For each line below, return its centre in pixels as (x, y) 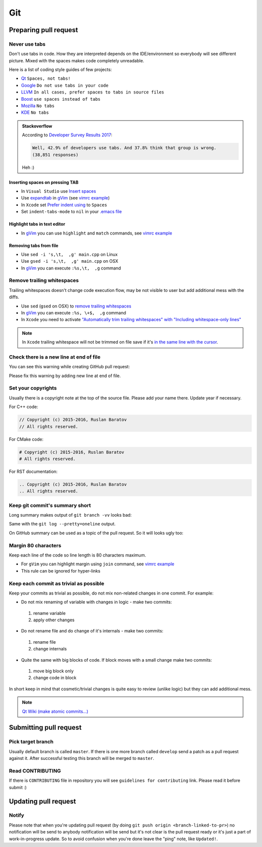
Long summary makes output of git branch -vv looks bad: (70, 515)
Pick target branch (31, 742)
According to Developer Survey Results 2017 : (67, 135)
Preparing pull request (43, 30)
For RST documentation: (33, 471)
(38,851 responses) (55, 155)
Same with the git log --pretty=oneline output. (62, 524)
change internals (50, 649)
